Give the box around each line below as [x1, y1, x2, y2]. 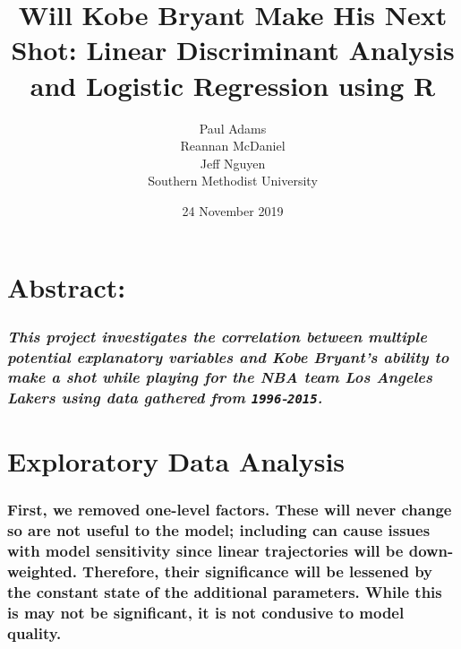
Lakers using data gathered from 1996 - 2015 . [7, 386, 323, 409]
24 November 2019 [182, 201, 284, 220]
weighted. [7, 559, 77, 582]
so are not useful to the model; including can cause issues [7, 519, 431, 541]
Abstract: [7, 269, 126, 306]
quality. [7, 621, 62, 644]
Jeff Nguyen [200, 153, 266, 172]
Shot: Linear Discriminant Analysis [11, 31, 455, 68]
